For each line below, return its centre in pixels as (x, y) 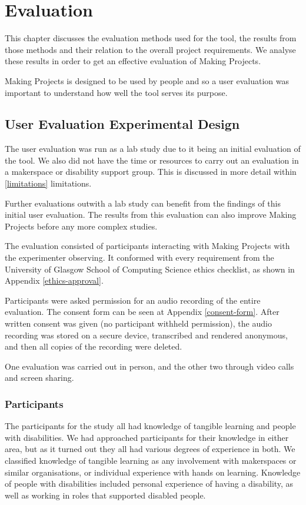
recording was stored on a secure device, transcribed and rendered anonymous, (146, 335)
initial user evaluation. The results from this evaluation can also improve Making (151, 215)
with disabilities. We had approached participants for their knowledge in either (147, 437)
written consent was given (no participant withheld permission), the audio (138, 323)
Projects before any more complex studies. (81, 226)
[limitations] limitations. (48, 183)
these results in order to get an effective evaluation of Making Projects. (133, 61)
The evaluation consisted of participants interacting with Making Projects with (147, 246)
